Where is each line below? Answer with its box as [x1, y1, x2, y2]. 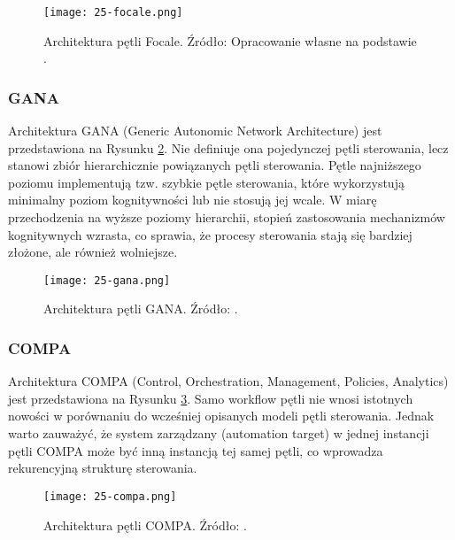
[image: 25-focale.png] [43, 6, 183, 19]
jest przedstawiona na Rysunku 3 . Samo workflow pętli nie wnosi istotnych [8, 389, 413, 407]
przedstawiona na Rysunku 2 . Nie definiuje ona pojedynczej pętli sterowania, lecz [8, 138, 449, 157]
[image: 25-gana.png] [43, 274, 171, 287]
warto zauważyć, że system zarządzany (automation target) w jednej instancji [8, 424, 429, 443]
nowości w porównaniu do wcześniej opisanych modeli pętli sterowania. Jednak [8, 406, 435, 425]
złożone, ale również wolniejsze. [8, 243, 178, 261]
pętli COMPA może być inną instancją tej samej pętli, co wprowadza [8, 441, 383, 459]
